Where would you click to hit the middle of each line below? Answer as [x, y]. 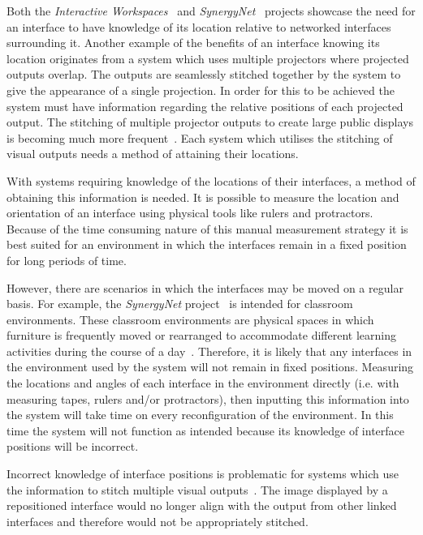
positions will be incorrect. [73, 446]
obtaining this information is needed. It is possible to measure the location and [203, 197]
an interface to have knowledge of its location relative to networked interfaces [199, 26]
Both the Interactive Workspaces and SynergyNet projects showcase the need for [211, 11]
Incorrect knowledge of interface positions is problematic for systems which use [203, 474]
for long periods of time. [67, 260]
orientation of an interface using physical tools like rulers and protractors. [190, 213]
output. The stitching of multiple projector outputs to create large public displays [210, 122]
